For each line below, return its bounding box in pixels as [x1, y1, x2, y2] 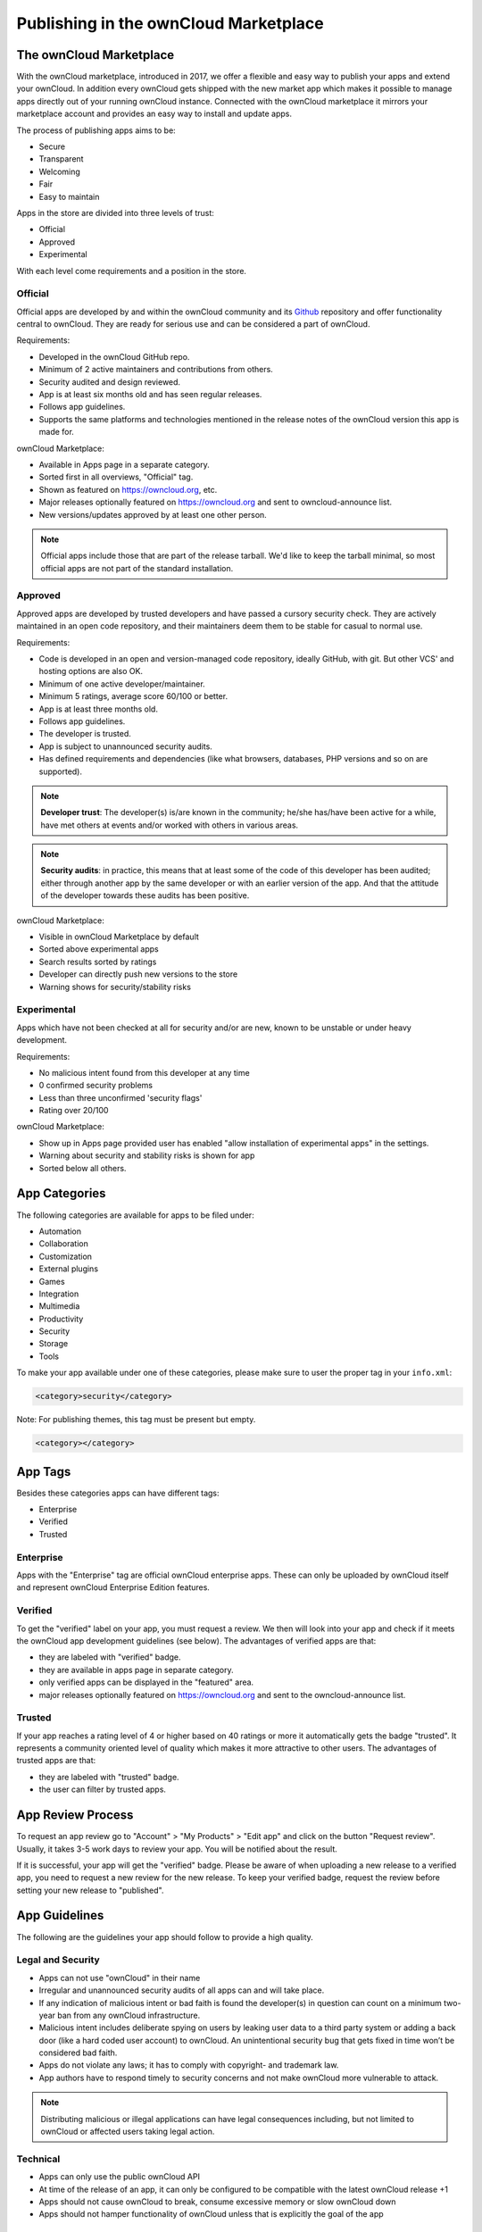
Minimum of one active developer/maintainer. [38, 679, 205, 689]
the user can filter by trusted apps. [38, 1784, 167, 1795]
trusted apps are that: [16, 1755, 96, 1766]
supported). [38, 766, 83, 777]
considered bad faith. [38, 2047, 118, 2058]
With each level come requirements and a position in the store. [16, 265, 247, 276]
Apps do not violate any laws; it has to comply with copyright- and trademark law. [38, 2060, 339, 2070]
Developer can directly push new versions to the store [38, 969, 238, 979]
